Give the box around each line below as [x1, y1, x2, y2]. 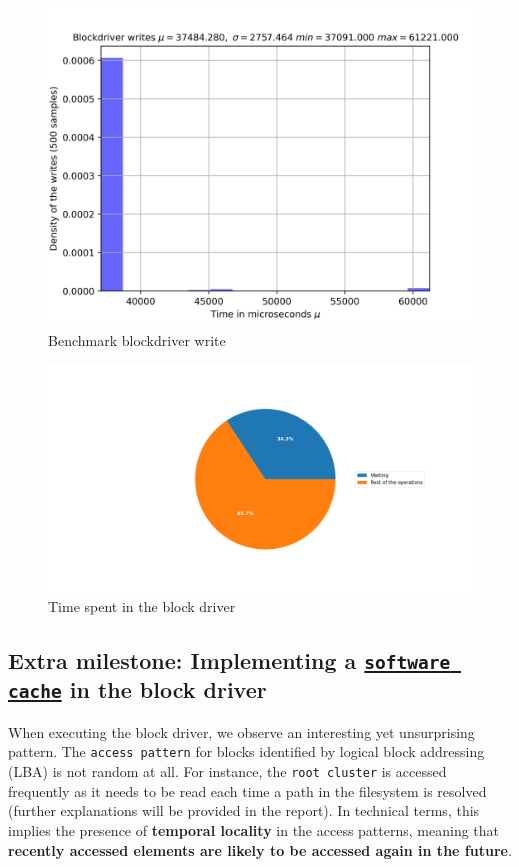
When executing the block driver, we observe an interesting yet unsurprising [8, 721, 475, 742]
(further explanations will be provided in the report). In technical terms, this [8, 800, 480, 821]
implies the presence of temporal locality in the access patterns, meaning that [8, 819, 499, 840]
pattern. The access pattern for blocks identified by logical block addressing [8, 741, 485, 762]
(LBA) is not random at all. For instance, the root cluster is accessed [8, 761, 447, 782]
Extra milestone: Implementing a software [8, 644, 451, 675]
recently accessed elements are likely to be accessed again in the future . [8, 839, 512, 860]
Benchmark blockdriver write [48, 329, 226, 350]
